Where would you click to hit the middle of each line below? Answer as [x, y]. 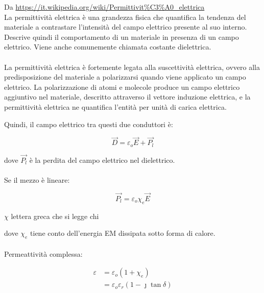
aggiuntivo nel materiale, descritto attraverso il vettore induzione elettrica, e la [127, 97]
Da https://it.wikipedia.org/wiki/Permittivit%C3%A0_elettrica [104, 7]
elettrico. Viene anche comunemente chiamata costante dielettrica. [108, 47]
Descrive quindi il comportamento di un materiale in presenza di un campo [122, 36]
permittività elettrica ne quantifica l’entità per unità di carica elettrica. [115, 106]
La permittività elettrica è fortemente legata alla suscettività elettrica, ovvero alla [132, 67]
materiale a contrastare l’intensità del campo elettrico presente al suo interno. [126, 27]
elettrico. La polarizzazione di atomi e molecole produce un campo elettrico [122, 87]
